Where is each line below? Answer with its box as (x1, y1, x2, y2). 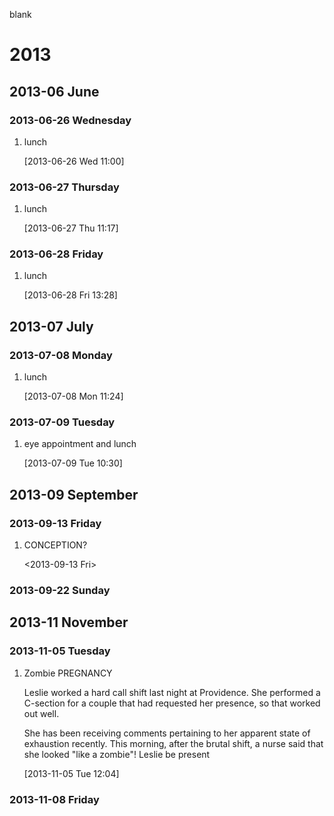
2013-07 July (9, 318, 94, 335)
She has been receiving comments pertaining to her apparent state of (23, 727, 311, 739)
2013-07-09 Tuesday (9, 415, 116, 429)
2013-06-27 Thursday (9, 180, 120, 194)
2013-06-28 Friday (9, 247, 104, 261)
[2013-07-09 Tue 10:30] (23, 457, 123, 469)
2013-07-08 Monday (9, 348, 113, 362)
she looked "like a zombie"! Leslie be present (23, 748, 211, 760)
